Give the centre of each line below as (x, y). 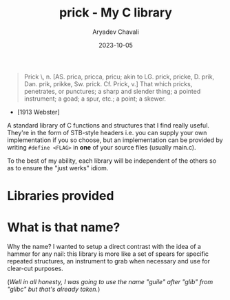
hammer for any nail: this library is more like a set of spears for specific (108, 254)
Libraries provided (61, 196)
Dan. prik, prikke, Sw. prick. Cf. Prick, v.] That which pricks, (108, 83)
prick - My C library (116, 13)
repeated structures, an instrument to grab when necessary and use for (108, 261)
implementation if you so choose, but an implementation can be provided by (115, 140)
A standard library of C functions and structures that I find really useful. (108, 125)
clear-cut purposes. (35, 269)
